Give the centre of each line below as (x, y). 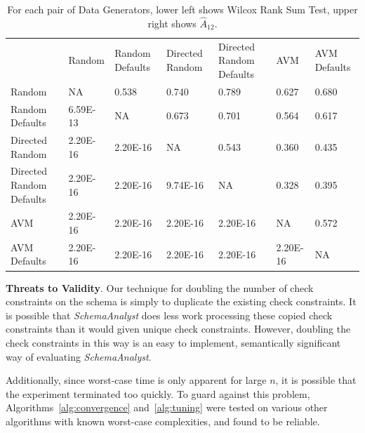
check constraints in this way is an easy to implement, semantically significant (173, 342)
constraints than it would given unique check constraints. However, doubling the (178, 329)
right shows (172, 23)
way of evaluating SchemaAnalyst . (79, 356)
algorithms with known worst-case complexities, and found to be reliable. (163, 421)
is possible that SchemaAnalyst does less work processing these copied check (169, 315)
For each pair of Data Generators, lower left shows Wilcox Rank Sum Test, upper (182, 9)
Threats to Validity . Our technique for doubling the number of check (160, 287)
